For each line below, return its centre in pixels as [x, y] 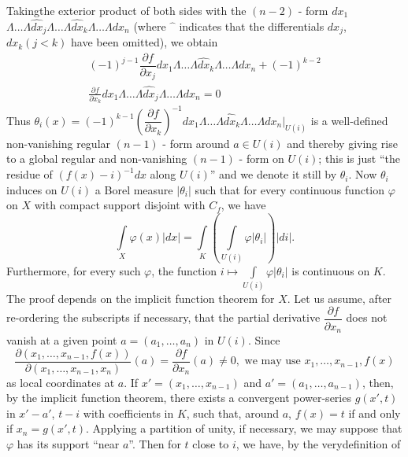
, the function [184, 270]
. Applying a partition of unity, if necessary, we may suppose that [244, 428]
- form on [261, 158]
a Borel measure [134, 189]
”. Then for [155, 444]
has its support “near [68, 444]
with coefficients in [128, 413]
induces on [32, 189]
